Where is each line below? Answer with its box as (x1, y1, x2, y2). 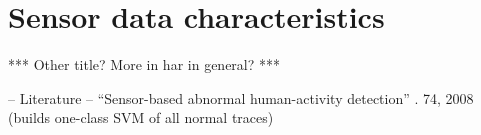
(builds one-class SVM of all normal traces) (8, 107, 274, 128)
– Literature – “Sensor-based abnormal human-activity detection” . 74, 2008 (8, 87, 474, 108)
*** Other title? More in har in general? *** (8, 54, 281, 75)
